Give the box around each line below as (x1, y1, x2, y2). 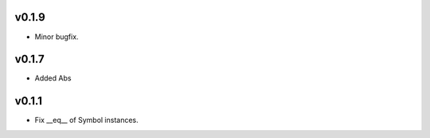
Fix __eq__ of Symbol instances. (34, 116, 139, 125)
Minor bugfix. (34, 32, 79, 41)
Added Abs (34, 73, 72, 83)
